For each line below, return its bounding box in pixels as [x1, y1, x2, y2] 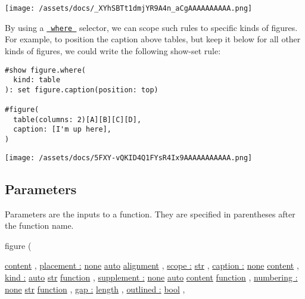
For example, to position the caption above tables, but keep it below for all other [5, 33, 301, 45]
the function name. [5, 219, 74, 232]
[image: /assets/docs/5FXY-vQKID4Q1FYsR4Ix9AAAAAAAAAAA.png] [5, 153, 253, 162]
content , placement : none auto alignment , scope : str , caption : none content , [5, 259, 299, 272]
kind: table [13, 76, 61, 85]
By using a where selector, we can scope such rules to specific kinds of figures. [5, 21, 298, 33]
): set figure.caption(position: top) [5, 85, 158, 94]
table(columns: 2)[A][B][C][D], [13, 115, 142, 124]
